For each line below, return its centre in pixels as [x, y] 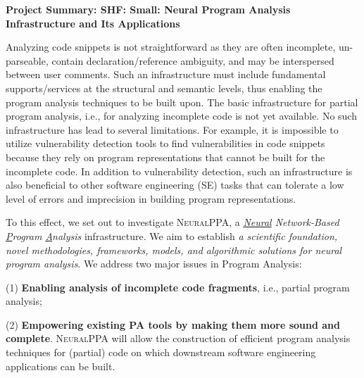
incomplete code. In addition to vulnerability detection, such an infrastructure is [179, 171]
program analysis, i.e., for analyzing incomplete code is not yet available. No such [181, 116]
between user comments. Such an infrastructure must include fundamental [166, 74]
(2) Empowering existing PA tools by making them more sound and [173, 324]
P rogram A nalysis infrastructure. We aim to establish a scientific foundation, [172, 235]
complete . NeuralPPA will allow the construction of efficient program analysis [178, 338]
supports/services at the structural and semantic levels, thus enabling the [164, 88]
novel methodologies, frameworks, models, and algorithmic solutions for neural [174, 250]
